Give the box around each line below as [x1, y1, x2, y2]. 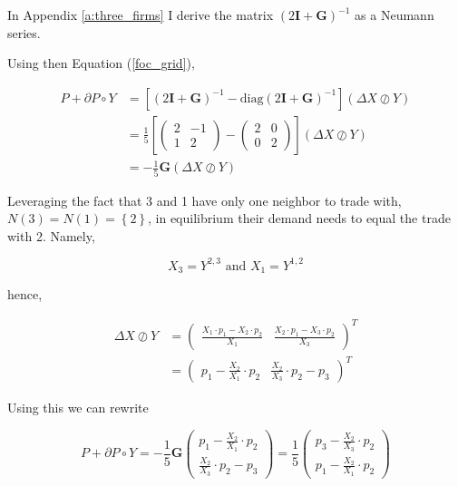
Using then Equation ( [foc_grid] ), [7, 53, 195, 73]
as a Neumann [355, 5, 434, 24]
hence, [7, 285, 43, 304]
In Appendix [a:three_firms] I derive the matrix [7, 5, 274, 24]
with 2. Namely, [7, 226, 95, 245]
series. [7, 23, 41, 42]
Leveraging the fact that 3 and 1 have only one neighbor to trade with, [7, 190, 402, 209]
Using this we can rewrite [7, 398, 149, 417]
